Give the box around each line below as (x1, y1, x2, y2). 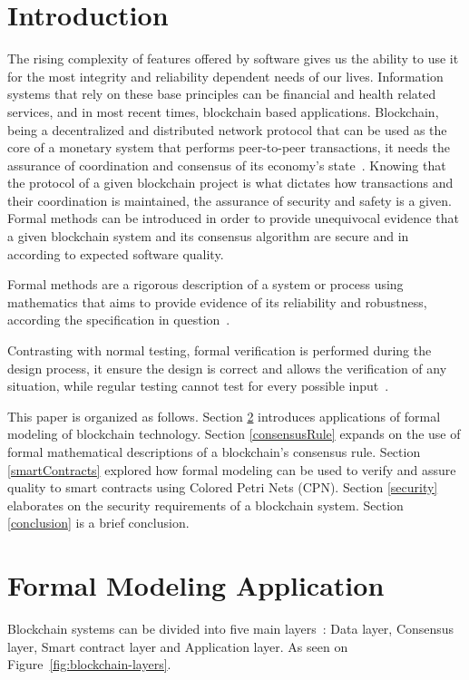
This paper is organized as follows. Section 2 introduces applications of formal (7, 406, 441, 425)
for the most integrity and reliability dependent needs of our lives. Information (7, 66, 444, 85)
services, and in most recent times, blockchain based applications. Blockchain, (7, 102, 439, 121)
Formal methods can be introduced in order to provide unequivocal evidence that (7, 209, 459, 228)
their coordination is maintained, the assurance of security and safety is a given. (7, 190, 452, 209)
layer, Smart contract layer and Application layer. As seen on (7, 636, 348, 656)
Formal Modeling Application (7, 567, 385, 604)
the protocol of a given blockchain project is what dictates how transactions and (7, 173, 454, 192)
